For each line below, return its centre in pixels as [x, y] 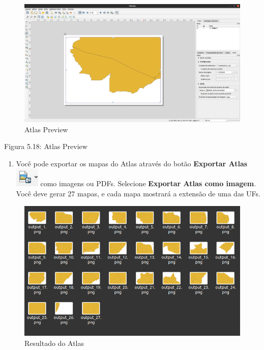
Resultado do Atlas [54, 343]
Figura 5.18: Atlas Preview [46, 146]
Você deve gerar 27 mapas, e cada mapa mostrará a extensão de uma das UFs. [138, 194]
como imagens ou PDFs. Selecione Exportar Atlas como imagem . [148, 183]
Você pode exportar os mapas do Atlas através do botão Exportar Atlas [132, 163]
